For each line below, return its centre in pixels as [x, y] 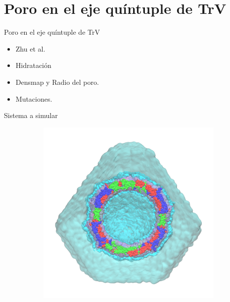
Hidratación [33, 65]
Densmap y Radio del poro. [57, 82]
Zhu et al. [30, 48]
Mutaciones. [34, 98]
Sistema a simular [31, 115]
